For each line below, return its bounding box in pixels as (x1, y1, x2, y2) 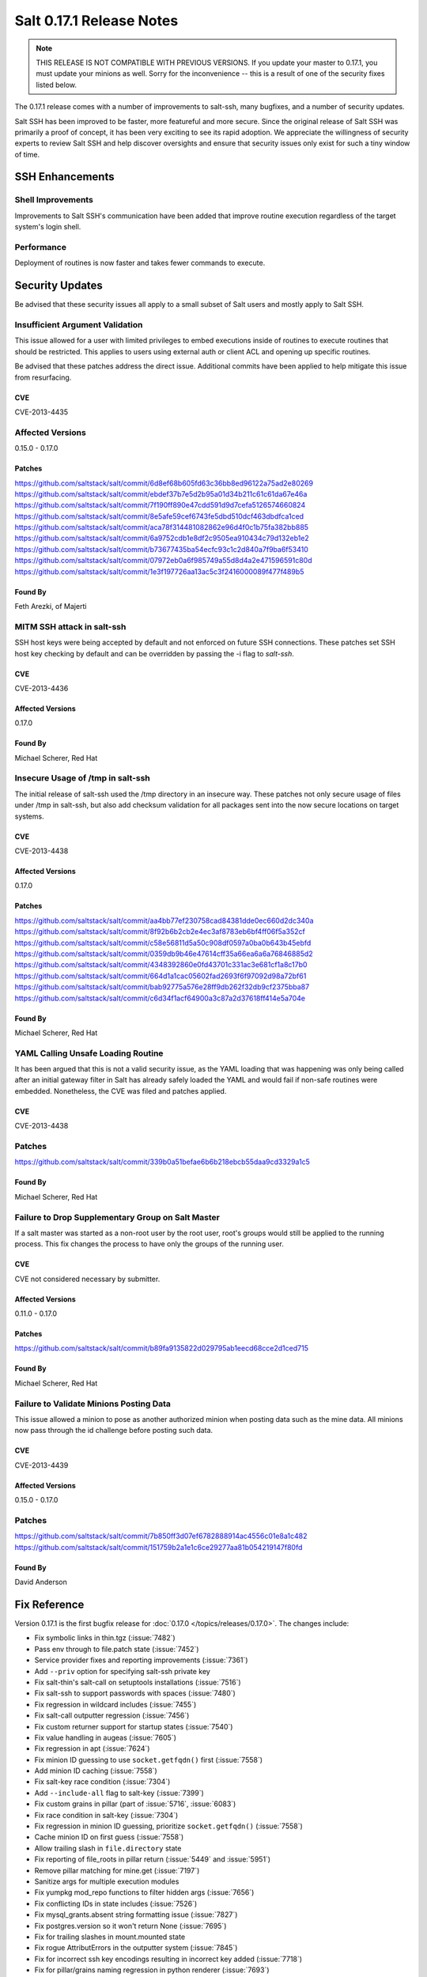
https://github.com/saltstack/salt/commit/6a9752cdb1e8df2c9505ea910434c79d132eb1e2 (14, 534, 310, 543)
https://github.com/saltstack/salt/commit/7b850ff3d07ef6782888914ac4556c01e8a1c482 (14, 1531, 308, 1541)
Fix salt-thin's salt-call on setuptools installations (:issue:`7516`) (34, 1677, 241, 1687)
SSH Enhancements (14, 170, 115, 183)
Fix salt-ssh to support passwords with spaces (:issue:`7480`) (34, 1688, 236, 1698)
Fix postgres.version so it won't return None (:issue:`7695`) (34, 1921, 227, 1930)
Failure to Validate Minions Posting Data (14, 1398, 172, 1409)
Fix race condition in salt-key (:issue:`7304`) (34, 1810, 179, 1820)
